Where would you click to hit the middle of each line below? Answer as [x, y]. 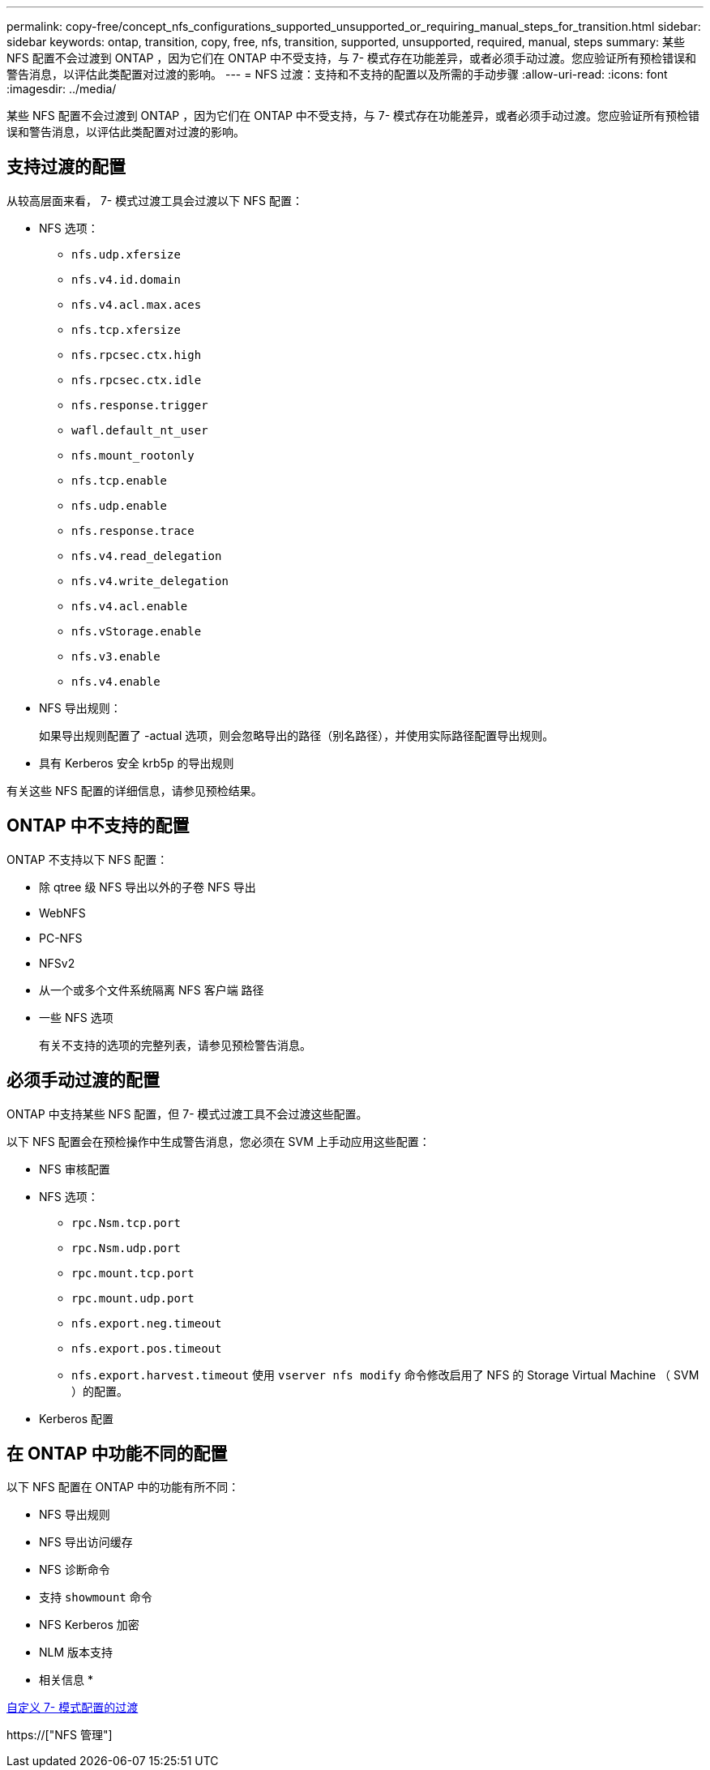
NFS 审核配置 [75, 1169]
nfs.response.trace [133, 530]
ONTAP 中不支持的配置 [98, 826]
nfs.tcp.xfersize [126, 329]
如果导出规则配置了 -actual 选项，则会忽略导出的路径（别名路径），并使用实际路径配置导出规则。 [297, 735]
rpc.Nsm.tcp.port [126, 1223]
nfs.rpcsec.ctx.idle [137, 380]
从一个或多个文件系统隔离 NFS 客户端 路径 [152, 990]
